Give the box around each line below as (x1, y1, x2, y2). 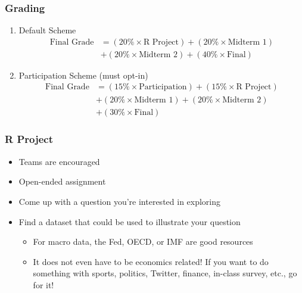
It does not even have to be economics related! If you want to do (33, 255, 269, 267)
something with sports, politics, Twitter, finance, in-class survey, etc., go (33, 267, 297, 279)
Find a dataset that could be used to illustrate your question (18, 215, 241, 227)
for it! (33, 278, 54, 291)
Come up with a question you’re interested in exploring (18, 195, 221, 207)
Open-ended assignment (18, 175, 106, 188)
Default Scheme (18, 24, 76, 36)
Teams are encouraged (18, 155, 100, 167)
